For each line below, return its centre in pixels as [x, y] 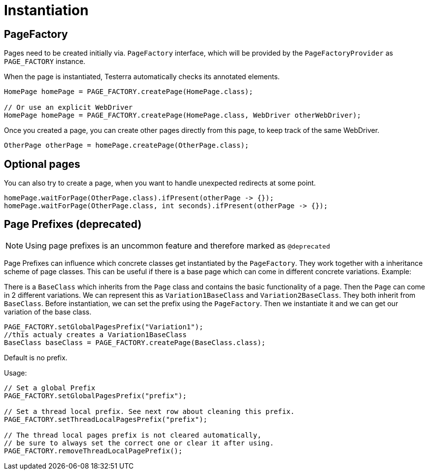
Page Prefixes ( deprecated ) [73, 224]
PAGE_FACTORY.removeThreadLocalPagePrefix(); [93, 451]
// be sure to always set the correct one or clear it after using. [139, 443]
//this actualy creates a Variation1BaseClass [95, 334]
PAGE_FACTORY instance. [45, 62]
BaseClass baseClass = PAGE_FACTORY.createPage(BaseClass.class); [135, 342]
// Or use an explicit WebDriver [68, 108]
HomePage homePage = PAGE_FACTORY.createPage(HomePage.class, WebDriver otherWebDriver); [182, 115]
